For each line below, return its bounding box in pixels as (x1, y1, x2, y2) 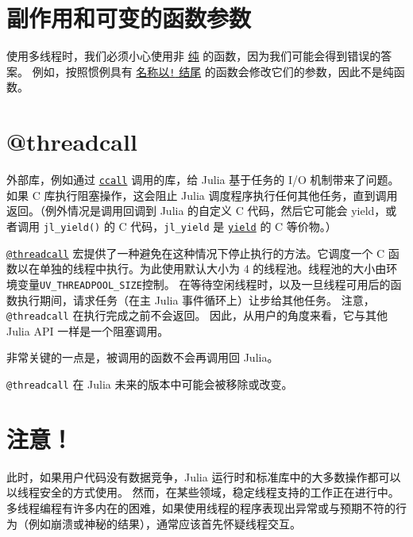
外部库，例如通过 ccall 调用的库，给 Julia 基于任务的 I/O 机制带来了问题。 (6, 171, 399, 188)
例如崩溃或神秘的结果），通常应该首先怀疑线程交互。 (28, 515, 301, 531)
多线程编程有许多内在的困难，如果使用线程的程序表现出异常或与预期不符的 (6, 499, 396, 516)
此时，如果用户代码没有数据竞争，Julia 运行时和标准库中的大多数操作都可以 (6, 468, 401, 485)
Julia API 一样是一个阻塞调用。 (6, 322, 169, 339)
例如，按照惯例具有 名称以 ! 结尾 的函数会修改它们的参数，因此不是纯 (32, 63, 394, 79)
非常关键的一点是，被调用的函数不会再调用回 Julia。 (6, 349, 279, 366)
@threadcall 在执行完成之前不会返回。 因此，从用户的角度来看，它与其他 (6, 307, 388, 324)
